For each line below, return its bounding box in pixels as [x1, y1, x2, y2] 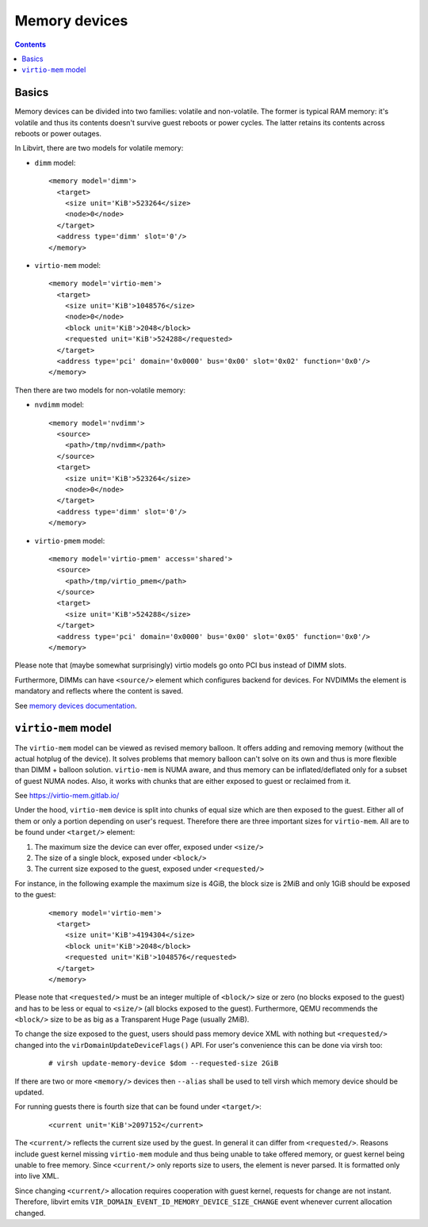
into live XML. [14, 1172, 59, 1181]
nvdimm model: [34, 400, 85, 410]
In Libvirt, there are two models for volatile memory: [14, 143, 184, 153]
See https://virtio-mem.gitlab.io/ [14, 791, 120, 801]
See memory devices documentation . [14, 701, 137, 710]
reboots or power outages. [14, 129, 102, 139]
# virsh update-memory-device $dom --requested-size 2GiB [48, 1059, 279, 1068]
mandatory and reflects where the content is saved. [14, 686, 184, 696]
